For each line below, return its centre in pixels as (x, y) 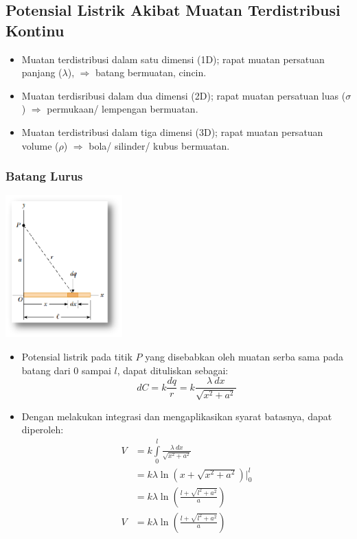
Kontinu (35, 30)
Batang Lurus (44, 176)
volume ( (40, 145)
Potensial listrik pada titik (77, 356)
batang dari (46, 370)
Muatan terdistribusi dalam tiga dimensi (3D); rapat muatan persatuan (172, 131)
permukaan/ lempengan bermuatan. (123, 109)
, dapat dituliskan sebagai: (173, 370)
